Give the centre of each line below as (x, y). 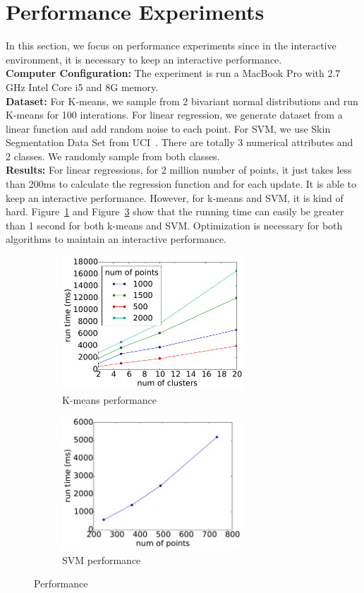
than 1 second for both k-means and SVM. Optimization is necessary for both (174, 225)
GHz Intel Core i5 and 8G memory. (82, 86)
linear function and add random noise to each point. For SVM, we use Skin (168, 128)
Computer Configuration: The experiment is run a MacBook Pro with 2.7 (173, 73)
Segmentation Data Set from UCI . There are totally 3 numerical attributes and (180, 142)
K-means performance (109, 399)
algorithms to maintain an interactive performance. (116, 239)
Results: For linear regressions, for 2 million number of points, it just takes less (179, 170)
